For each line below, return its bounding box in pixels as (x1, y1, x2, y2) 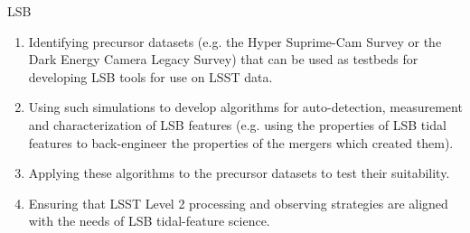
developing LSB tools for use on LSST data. (28, 67, 273, 86)
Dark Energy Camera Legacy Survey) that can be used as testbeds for (28, 50, 418, 69)
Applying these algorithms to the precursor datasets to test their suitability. (28, 163, 450, 182)
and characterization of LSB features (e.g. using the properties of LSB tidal (28, 115, 446, 134)
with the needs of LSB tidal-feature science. (28, 211, 270, 230)
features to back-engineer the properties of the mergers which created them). (28, 133, 454, 152)
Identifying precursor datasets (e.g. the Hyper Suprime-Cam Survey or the (28, 32, 442, 51)
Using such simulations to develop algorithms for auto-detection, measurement (28, 98, 463, 116)
